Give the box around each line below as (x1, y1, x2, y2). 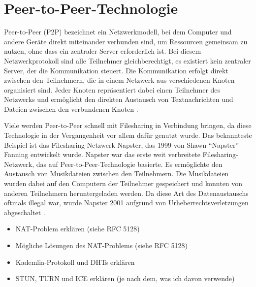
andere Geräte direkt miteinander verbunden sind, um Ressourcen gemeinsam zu (4, 36, 248, 46)
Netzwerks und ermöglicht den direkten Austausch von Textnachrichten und (4, 94, 233, 104)
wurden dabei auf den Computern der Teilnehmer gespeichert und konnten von (4, 178, 243, 189)
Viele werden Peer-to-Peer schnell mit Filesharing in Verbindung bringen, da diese (4, 120, 252, 130)
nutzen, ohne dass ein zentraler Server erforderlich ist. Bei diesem (4, 46, 201, 56)
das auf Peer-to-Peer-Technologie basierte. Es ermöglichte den (36, 159, 223, 169)
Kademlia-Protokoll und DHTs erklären (15, 256, 135, 267)
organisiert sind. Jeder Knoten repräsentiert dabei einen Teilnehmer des (4, 84, 221, 95)
